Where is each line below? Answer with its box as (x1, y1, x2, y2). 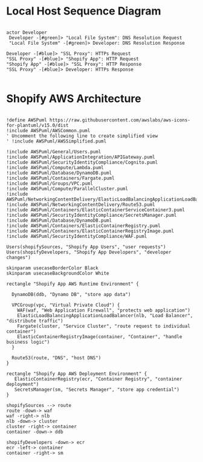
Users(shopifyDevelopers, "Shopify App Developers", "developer (6, 249, 172, 255)
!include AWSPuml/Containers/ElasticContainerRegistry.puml (6, 222, 161, 229)
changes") (6, 254, 31, 260)
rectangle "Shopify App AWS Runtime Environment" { (6, 281, 139, 287)
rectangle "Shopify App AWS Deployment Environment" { (6, 370, 147, 377)
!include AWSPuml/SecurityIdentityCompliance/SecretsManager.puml (6, 212, 177, 218)
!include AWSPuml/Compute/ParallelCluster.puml (6, 185, 129, 191)
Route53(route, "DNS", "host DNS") (11, 355, 101, 361)
